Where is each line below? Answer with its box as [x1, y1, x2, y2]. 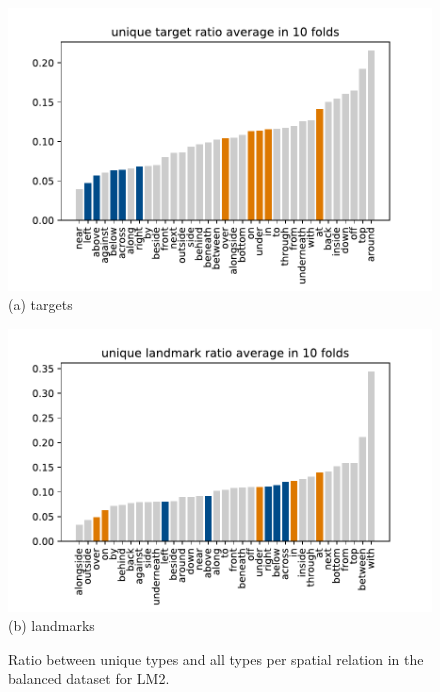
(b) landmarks [8, 615, 95, 636]
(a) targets [8, 294, 73, 315]
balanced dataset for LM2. [8, 668, 170, 689]
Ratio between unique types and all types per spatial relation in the [8, 648, 424, 669]
